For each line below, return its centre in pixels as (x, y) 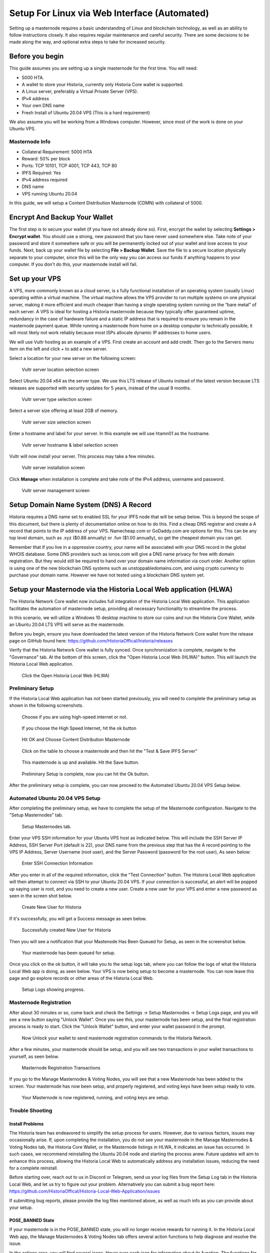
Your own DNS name (43, 106)
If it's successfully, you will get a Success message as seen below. (78, 918)
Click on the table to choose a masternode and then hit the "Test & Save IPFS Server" (109, 751)
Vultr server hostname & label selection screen (70, 445)
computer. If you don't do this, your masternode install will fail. (73, 264)
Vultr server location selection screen (60, 369)
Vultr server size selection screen (56, 422)
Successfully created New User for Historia (66, 930)
